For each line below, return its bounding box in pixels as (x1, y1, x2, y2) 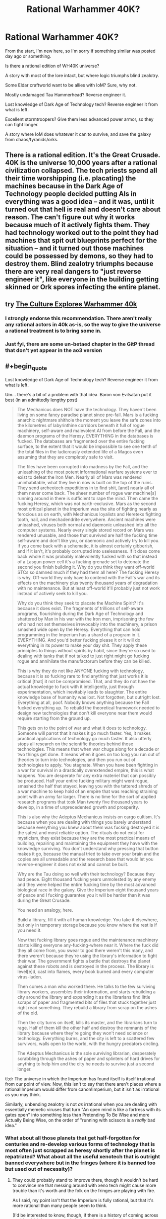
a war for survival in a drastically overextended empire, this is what (17, 767, 154, 773)
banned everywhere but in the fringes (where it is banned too (5, 1159, 156, 1166)
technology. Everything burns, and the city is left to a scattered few (17, 1035, 155, 1041)
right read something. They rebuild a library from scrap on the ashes (17, 1004, 157, 1010)
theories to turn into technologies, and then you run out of (17, 757, 136, 763)
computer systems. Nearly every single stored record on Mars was (17, 527, 154, 533)
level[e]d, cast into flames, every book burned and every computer (17, 968, 154, 974)
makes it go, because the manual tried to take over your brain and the (17, 851, 160, 857)
